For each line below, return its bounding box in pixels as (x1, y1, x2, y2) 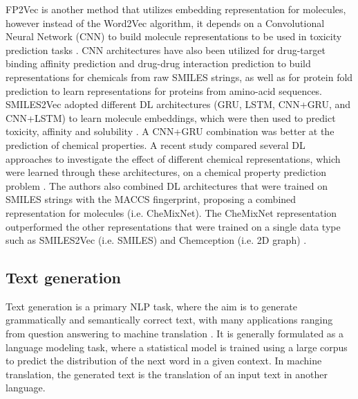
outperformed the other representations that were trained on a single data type (6, 219, 341, 233)
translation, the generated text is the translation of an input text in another (6, 366, 328, 381)
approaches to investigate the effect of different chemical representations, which (6, 151, 341, 166)
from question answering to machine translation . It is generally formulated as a (6, 326, 344, 341)
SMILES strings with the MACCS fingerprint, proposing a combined (6, 192, 296, 206)
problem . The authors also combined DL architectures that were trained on (6, 178, 328, 193)
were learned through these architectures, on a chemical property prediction (6, 165, 327, 179)
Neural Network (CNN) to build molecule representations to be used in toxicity (6, 29, 342, 44)
